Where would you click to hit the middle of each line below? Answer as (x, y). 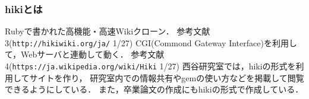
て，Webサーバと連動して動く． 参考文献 (85, 54)
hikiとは (24, 9)
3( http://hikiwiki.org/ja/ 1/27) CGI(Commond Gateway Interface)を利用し (151, 42)
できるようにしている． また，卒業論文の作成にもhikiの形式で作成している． (154, 89)
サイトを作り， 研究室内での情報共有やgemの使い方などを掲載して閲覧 (167, 77)
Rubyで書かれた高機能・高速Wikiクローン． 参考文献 (108, 31)
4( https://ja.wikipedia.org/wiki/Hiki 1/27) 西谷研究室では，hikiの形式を (150, 66)
